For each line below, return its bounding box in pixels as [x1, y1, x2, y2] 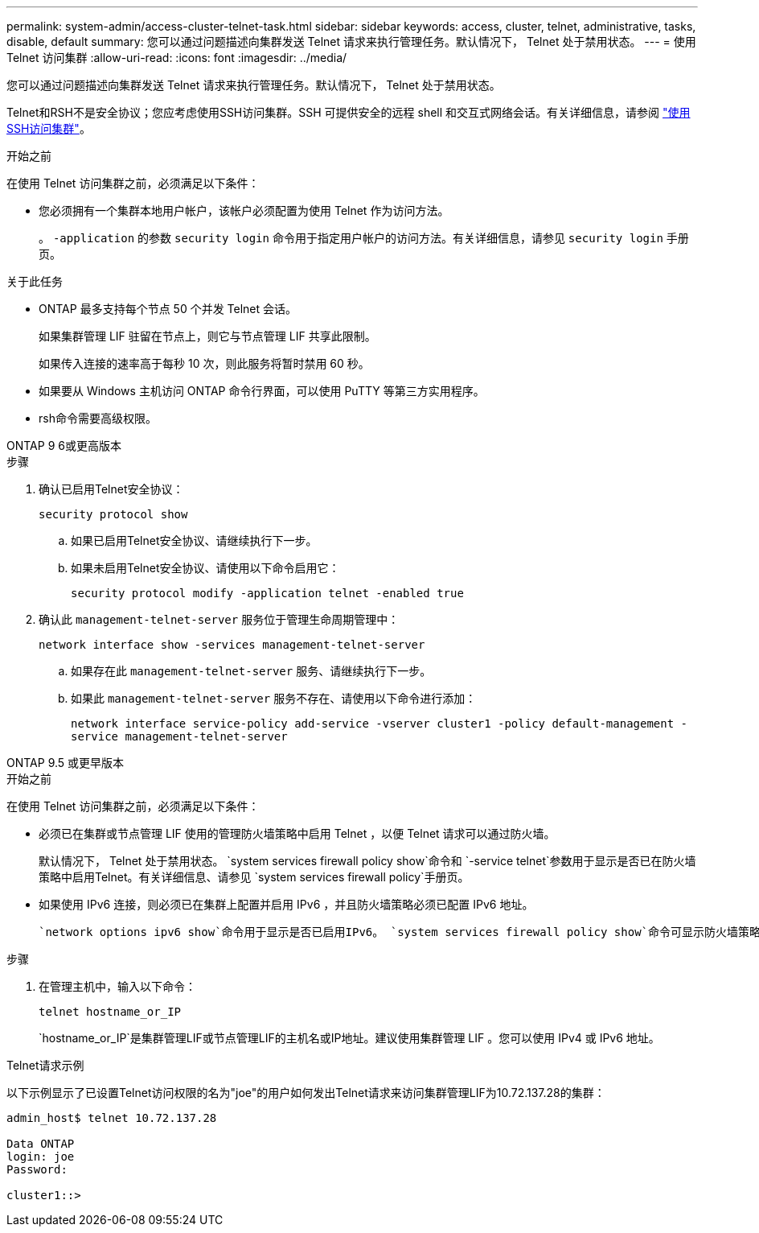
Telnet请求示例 [6, 1058, 84, 1072]
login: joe [6, 1150, 75, 1163]
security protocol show [39, 508, 188, 521]
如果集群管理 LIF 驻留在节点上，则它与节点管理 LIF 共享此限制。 [39, 329, 376, 343]
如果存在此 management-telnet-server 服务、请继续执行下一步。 [71, 664, 432, 678]
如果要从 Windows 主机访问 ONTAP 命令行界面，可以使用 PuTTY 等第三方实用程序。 [39, 384, 485, 398]
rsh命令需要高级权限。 [39, 411, 157, 425]
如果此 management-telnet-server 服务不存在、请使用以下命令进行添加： [71, 691, 477, 705]
